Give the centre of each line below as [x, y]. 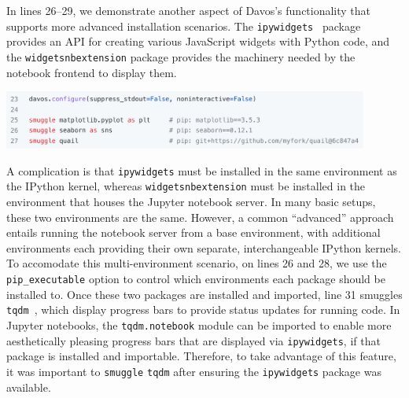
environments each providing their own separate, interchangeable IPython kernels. [204, 247]
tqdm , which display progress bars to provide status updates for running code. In [203, 310]
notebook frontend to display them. [92, 72]
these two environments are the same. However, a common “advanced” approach [200, 217]
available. [29, 387]
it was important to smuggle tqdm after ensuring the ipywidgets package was [194, 371]
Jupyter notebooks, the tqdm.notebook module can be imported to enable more [199, 324]
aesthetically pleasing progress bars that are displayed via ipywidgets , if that [193, 340]
